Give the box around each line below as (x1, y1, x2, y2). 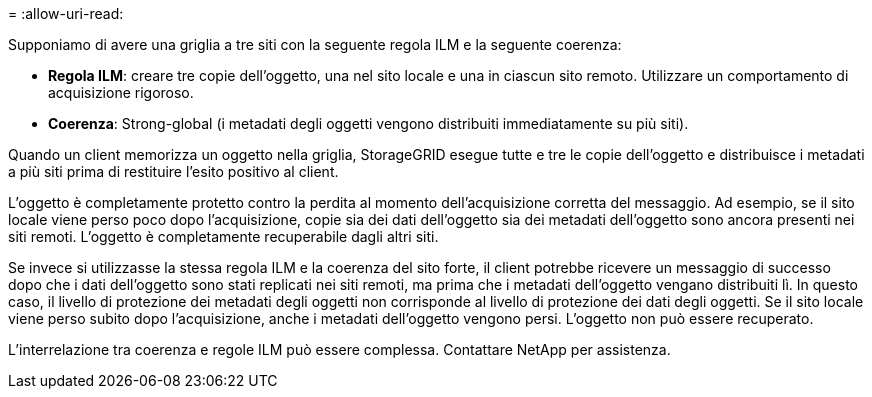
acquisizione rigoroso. (48, 84, 194, 101)
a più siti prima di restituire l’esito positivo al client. (8, 163, 339, 180)
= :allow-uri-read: (8, 5, 124, 22)
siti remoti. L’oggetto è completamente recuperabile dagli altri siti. (8, 228, 439, 245)
